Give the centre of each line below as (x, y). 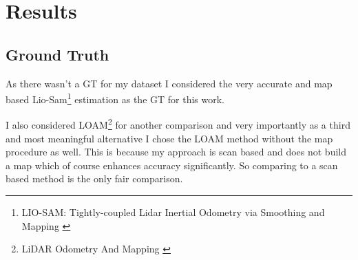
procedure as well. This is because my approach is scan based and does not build (176, 152)
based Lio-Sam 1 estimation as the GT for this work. (115, 98)
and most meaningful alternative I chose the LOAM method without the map (169, 138)
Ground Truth (57, 54)
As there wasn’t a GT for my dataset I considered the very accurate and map (169, 83)
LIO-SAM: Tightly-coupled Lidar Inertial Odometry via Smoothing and (173, 212)
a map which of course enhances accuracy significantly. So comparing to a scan (172, 165)
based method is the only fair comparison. (94, 178)
